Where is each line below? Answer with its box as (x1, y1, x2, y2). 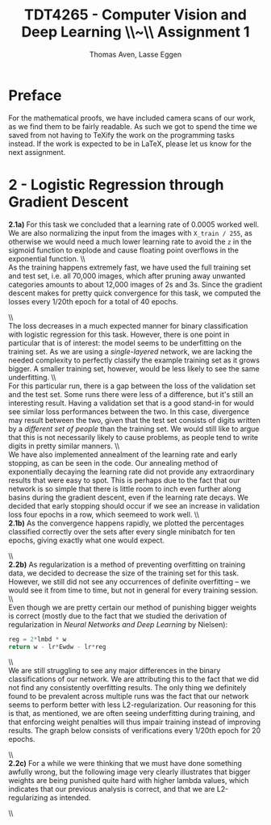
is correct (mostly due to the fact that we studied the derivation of (8, 611, 227, 621)
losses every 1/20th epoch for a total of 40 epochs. (8, 296, 179, 306)
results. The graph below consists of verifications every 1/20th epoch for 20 (8, 726, 261, 735)
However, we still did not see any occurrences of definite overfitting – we (8, 576, 251, 586)
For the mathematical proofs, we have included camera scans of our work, (8, 113, 256, 123)
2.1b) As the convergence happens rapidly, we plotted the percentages (8, 518, 244, 528)
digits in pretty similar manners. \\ (8, 441, 120, 450)
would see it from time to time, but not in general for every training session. (8, 585, 258, 595)
